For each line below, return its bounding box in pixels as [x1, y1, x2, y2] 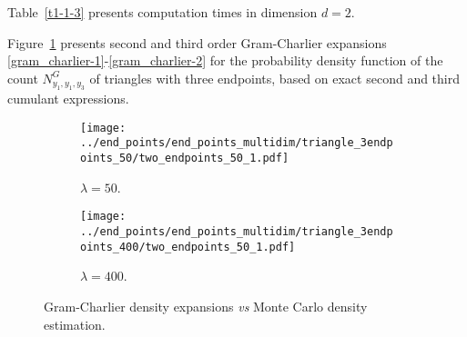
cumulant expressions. [7, 89, 129, 108]
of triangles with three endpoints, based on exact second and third [89, 68, 460, 87]
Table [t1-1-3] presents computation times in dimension [7, 3, 318, 21]
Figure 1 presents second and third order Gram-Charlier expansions [7, 33, 387, 52]
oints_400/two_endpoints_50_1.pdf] [80, 240, 296, 253]
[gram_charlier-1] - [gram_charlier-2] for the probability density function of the [7, 51, 443, 70]
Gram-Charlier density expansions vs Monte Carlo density [44, 296, 368, 315]
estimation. [44, 314, 106, 333]
